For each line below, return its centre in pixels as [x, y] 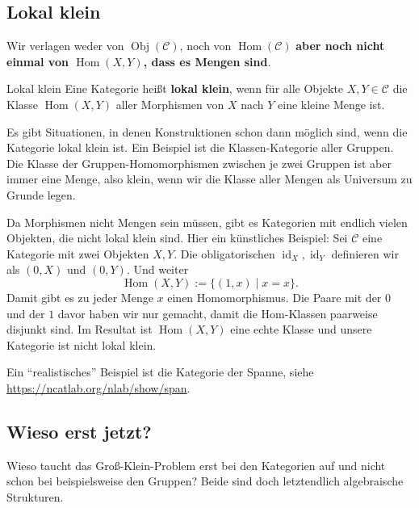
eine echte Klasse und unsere [301, 329]
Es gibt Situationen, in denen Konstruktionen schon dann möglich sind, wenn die [207, 131]
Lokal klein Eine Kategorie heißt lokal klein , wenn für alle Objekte [175, 88]
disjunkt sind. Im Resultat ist [80, 329]
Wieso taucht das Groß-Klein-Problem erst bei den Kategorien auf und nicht [196, 465]
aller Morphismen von [170, 104]
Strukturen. [35, 496]
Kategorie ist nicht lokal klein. [82, 344]
